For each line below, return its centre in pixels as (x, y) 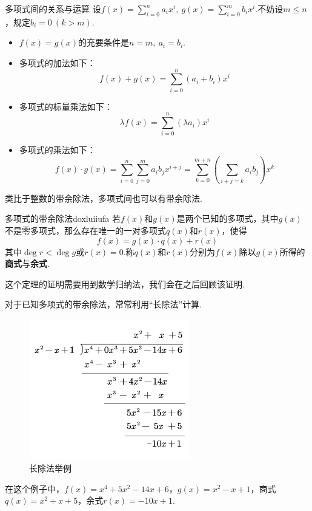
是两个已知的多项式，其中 (227, 218)
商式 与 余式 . (27, 263)
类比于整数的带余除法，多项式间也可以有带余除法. (104, 198)
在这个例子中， (35, 488)
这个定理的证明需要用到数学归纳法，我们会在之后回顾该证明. (125, 283)
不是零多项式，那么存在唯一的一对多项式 (85, 230)
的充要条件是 (103, 42)
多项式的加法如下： (57, 62)
